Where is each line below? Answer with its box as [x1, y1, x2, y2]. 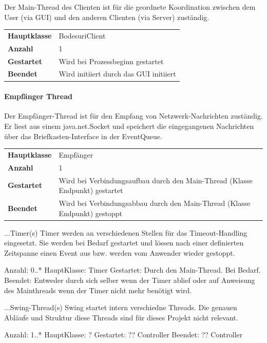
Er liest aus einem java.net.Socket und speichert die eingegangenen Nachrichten [4, 120, 254, 131]
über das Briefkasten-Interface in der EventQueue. [4, 130, 162, 141]
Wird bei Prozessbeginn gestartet [59, 55, 164, 66]
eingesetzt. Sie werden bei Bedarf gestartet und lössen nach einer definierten [4, 237, 244, 248]
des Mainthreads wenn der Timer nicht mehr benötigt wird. [4, 284, 192, 295]
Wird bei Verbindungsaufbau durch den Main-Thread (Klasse [59, 175, 253, 185]
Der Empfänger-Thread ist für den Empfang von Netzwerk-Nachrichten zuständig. [4, 110, 263, 121]
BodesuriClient [59, 30, 106, 41]
